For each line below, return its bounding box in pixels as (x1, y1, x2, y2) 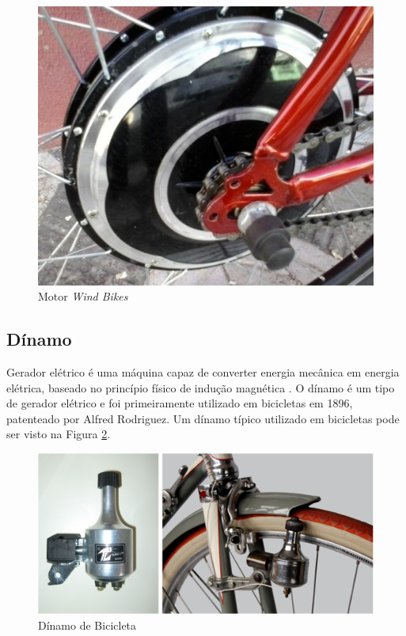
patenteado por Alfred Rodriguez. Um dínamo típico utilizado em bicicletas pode (6, 410, 400, 426)
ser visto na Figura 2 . (6, 426, 111, 442)
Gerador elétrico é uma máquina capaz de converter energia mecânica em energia (6, 363, 400, 380)
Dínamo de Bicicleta (38, 616, 137, 633)
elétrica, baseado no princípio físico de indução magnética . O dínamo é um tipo (6, 379, 395, 396)
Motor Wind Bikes (38, 288, 128, 305)
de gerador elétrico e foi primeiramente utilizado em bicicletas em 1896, (6, 395, 353, 411)
